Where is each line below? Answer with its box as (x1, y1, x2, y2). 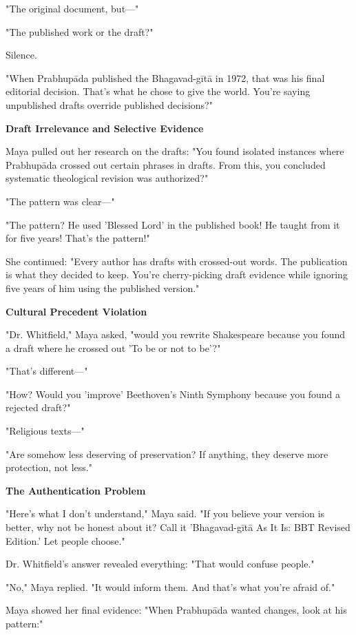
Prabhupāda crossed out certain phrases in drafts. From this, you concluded (6, 157, 326, 171)
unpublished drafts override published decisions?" (6, 97, 213, 112)
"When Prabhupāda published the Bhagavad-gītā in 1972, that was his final (6, 70, 325, 85)
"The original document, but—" (6, 1, 139, 15)
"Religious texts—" (6, 424, 85, 438)
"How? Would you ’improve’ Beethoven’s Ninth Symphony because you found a (6, 386, 340, 401)
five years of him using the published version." (6, 280, 200, 295)
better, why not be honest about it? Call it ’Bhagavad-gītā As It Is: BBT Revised (6, 520, 350, 534)
